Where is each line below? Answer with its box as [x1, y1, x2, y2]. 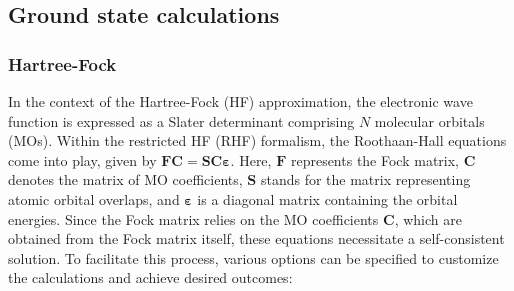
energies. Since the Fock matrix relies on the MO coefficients [8, 208, 379, 229]
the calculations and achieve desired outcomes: [8, 267, 293, 288]
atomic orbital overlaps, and [8, 188, 180, 209]
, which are [394, 208, 462, 229]
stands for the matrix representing [260, 169, 471, 190]
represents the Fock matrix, [290, 149, 460, 170]
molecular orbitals [374, 110, 485, 131]
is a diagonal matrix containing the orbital [197, 188, 458, 209]
